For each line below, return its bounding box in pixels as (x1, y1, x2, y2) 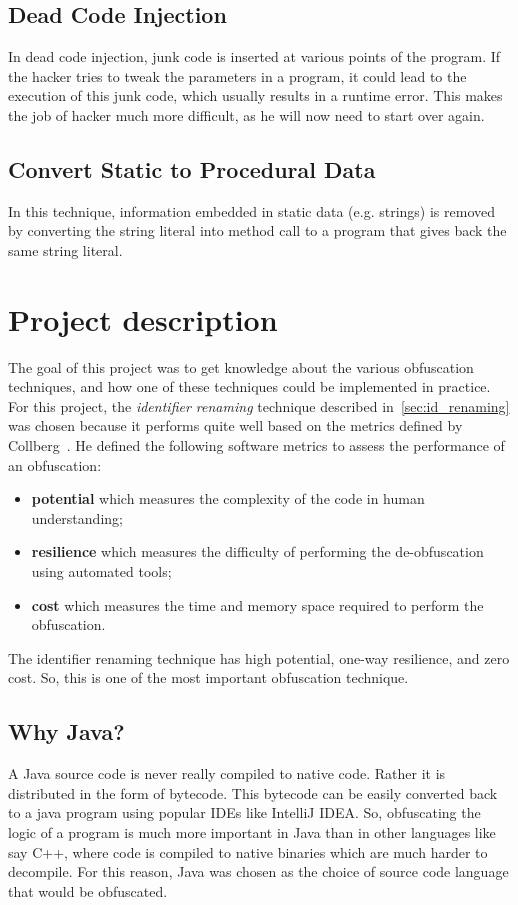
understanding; (31, 507, 123, 528)
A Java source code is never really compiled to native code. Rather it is (8, 763, 446, 784)
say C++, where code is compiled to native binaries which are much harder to (8, 841, 488, 862)
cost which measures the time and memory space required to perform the (31, 594, 484, 615)
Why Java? (8, 716, 125, 747)
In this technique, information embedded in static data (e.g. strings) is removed (8, 200, 496, 221)
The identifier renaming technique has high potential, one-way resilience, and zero (8, 647, 510, 668)
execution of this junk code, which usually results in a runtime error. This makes (8, 85, 503, 106)
